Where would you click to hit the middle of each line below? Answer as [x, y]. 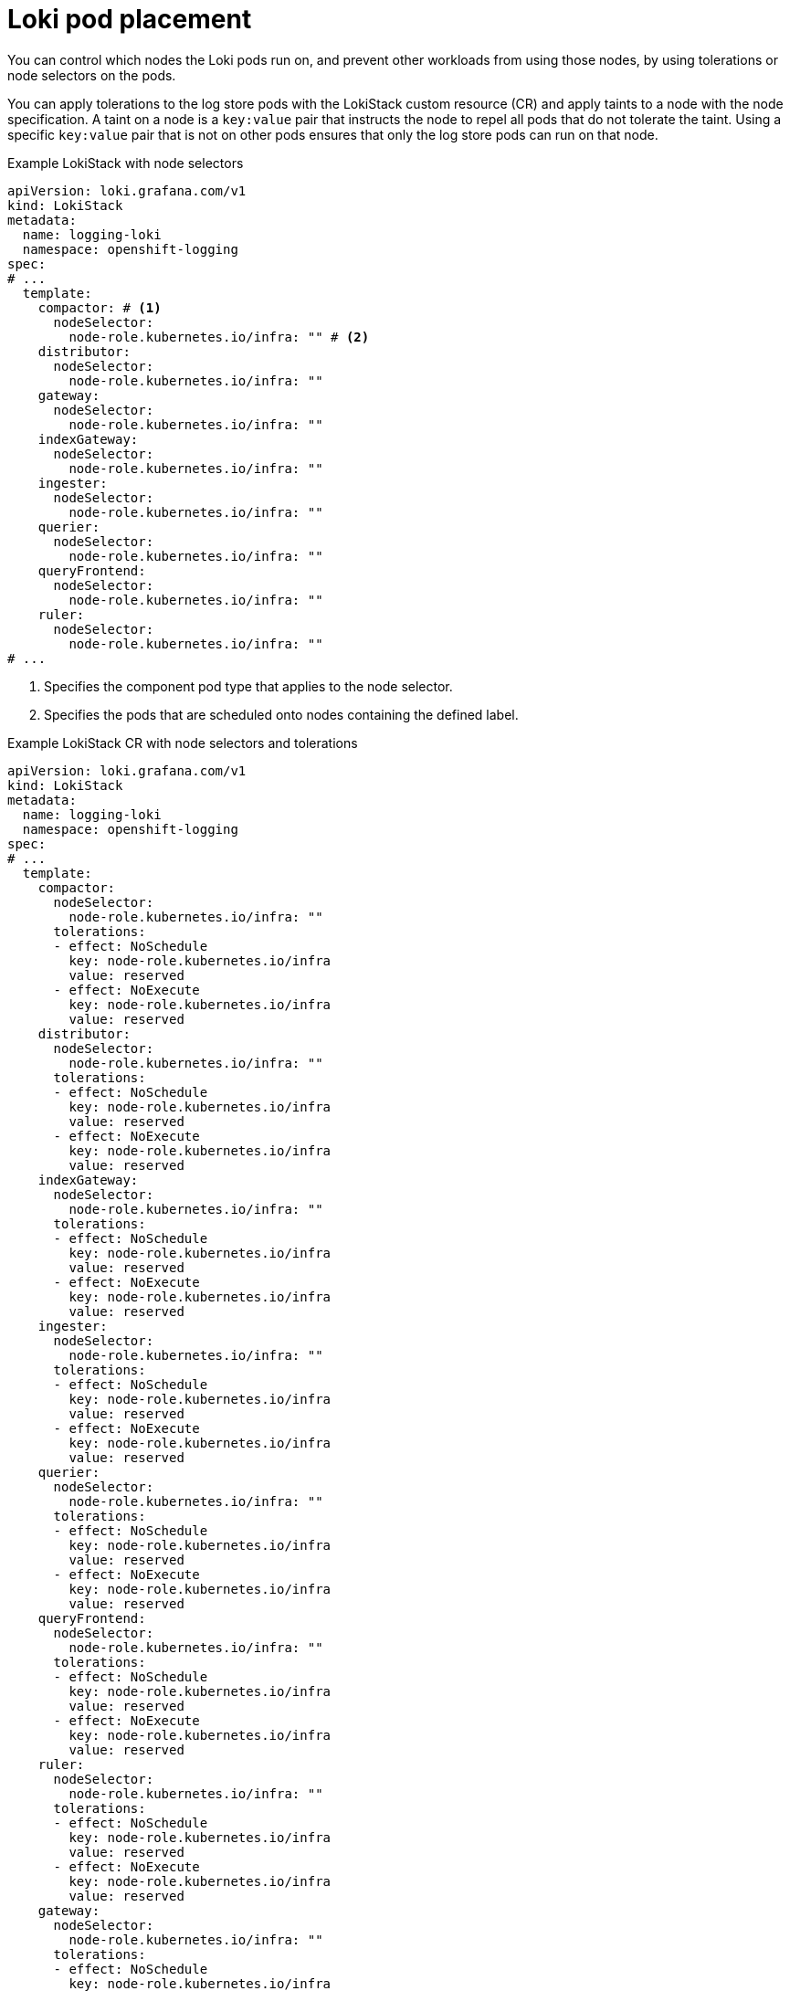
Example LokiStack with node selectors [126, 163]
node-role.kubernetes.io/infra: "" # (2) [219, 337]
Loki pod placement [130, 19]
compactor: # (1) [100, 307]
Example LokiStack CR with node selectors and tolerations [183, 743]
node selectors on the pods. [92, 75]
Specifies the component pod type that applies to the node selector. [248, 686]
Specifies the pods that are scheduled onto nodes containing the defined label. [281, 714]
